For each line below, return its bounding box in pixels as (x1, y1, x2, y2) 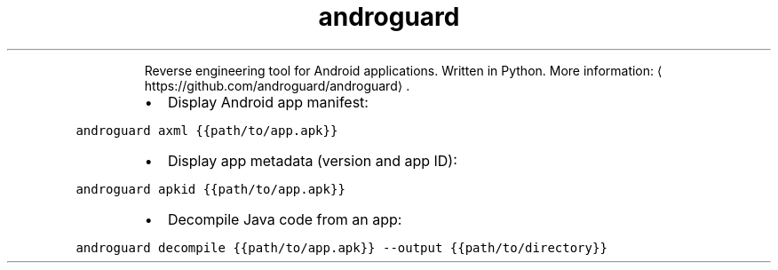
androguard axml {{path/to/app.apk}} (75, 123, 338, 138)
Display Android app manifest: (167, 92, 369, 111)
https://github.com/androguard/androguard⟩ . (144, 77, 410, 93)
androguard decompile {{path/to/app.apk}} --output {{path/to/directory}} (75, 240, 607, 255)
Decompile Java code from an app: (167, 210, 402, 228)
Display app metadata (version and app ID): (167, 151, 457, 170)
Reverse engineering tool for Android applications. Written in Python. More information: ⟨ (144, 62, 663, 78)
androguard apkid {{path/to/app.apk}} (75, 181, 345, 196)
